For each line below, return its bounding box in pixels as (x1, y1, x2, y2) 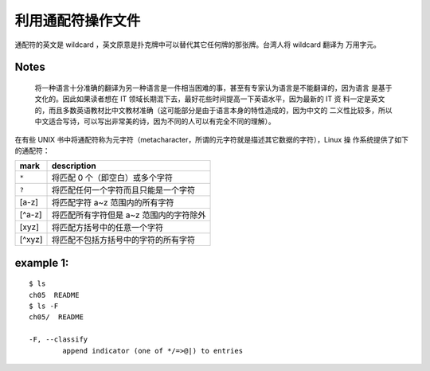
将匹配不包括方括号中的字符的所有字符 (51, 235, 195, 246)
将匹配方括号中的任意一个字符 (51, 222, 163, 233)
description (51, 160, 96, 171)
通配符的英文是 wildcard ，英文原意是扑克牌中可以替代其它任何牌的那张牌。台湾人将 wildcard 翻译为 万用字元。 (14, 40, 381, 49)
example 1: (14, 256, 69, 270)
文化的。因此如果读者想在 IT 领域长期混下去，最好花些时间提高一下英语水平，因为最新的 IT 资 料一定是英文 (34, 94, 385, 103)
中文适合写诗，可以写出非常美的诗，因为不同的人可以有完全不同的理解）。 (34, 116, 276, 127)
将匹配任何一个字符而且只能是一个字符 (51, 185, 195, 196)
